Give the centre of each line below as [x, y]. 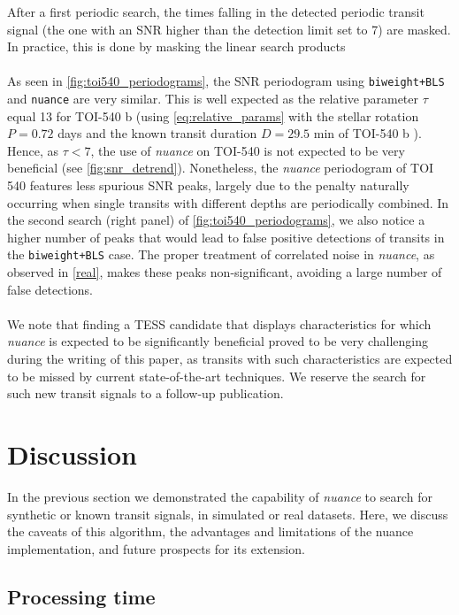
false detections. [50, 289]
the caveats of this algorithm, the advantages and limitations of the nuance [210, 531]
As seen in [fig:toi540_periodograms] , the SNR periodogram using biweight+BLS [226, 81]
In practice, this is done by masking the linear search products [176, 46]
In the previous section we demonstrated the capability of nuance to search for [220, 496]
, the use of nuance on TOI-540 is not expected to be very [248, 150]
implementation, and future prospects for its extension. [156, 548]
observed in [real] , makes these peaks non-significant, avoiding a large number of [225, 272]
